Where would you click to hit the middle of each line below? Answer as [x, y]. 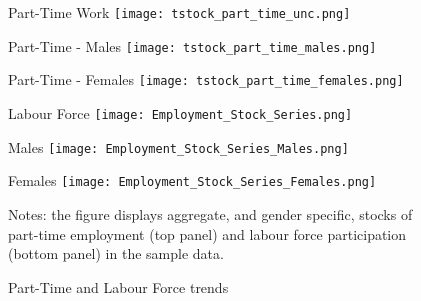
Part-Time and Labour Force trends [118, 286]
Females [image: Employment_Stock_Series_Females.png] [192, 180]
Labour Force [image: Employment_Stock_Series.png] [180, 112]
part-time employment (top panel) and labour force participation [207, 233]
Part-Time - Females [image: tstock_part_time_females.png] [206, 79]
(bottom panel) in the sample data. [116, 253]
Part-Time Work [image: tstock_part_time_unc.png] [179, 12]
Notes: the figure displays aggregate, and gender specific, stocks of [210, 213]
